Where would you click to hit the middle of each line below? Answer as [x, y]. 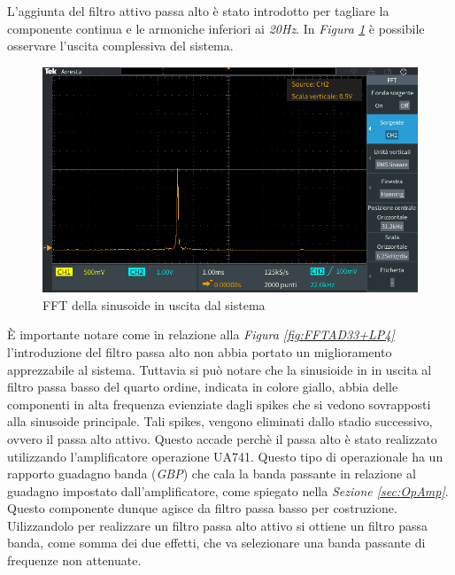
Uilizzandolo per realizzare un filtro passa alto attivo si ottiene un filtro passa [218, 525]
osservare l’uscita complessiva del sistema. [120, 46]
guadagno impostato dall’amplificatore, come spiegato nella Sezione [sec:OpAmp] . [228, 490]
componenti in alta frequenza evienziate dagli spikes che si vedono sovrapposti [219, 404]
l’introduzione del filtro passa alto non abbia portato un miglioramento [200, 351]
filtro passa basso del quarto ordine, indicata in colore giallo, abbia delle [203, 387]
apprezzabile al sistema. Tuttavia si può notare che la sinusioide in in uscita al [220, 369]
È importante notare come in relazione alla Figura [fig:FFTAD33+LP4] [201, 334]
